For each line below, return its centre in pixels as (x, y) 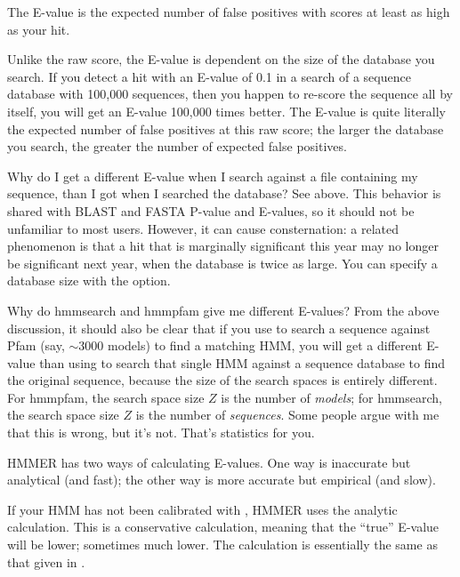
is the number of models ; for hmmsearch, (331, 397)
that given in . (46, 561)
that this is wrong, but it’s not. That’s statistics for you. (161, 433)
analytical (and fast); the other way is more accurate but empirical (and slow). (222, 480)
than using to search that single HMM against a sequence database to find (242, 362)
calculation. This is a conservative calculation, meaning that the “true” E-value (223, 527)
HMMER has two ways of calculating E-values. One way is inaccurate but (209, 462)
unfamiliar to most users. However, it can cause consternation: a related (203, 228)
